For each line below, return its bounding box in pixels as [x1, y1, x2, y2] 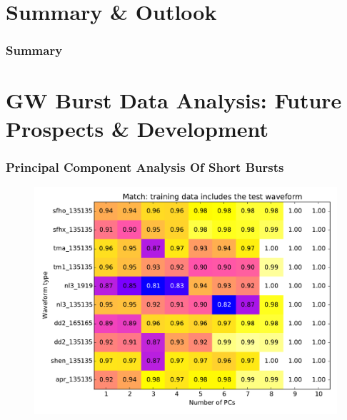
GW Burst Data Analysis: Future [6, 86, 342, 115]
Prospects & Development [6, 113, 268, 143]
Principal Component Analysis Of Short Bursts [6, 158, 284, 175]
